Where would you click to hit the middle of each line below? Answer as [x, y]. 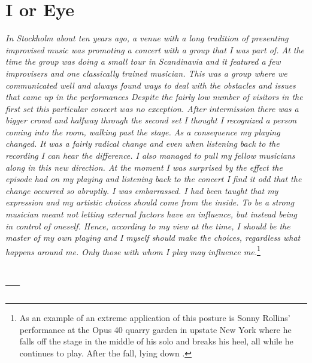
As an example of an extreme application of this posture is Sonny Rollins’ [155, 318]
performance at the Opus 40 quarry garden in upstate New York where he [155, 329]
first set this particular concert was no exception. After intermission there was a [152, 108]
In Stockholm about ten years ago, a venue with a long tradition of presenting [147, 38]
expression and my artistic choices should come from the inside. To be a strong [150, 202]
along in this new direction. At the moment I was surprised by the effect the [144, 167]
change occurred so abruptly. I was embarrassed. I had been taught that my [142, 190]
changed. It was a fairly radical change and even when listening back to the [143, 143]
